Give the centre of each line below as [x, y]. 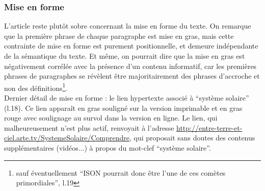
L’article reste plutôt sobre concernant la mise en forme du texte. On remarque [128, 26]
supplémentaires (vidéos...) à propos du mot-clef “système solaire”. [108, 148]
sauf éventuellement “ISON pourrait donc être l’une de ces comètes [121, 172]
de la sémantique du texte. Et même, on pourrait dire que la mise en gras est [125, 56]
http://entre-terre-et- [209, 127]
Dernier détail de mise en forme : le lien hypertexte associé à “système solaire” [127, 98]
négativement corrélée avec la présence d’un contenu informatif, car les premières [130, 66]
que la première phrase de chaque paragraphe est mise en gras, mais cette [119, 35]
